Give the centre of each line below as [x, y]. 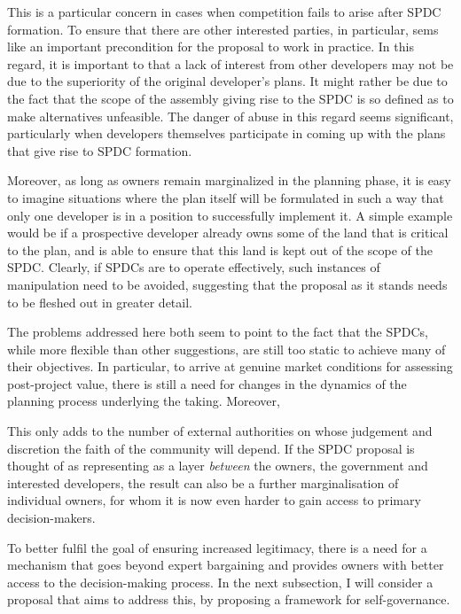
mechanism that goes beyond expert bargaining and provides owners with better [226, 565]
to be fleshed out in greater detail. [100, 302]
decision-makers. [51, 518]
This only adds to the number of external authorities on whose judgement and [220, 431]
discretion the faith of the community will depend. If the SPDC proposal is [211, 448]
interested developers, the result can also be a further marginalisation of [203, 482]
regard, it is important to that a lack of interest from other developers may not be [230, 63]
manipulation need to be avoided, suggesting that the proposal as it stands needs [227, 284]
